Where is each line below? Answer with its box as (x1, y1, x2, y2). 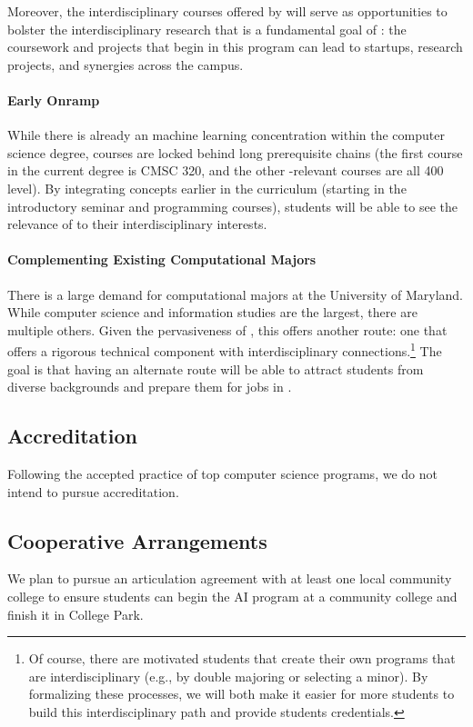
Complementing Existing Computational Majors (7, 250, 317, 269)
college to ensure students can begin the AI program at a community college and (7, 586, 458, 605)
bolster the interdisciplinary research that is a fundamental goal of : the (7, 19, 407, 38)
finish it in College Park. (7, 604, 144, 623)
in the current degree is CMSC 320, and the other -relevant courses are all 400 (7, 161, 444, 180)
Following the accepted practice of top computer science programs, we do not (7, 463, 438, 483)
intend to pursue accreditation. (7, 482, 179, 501)
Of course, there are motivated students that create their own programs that (28, 649, 456, 668)
